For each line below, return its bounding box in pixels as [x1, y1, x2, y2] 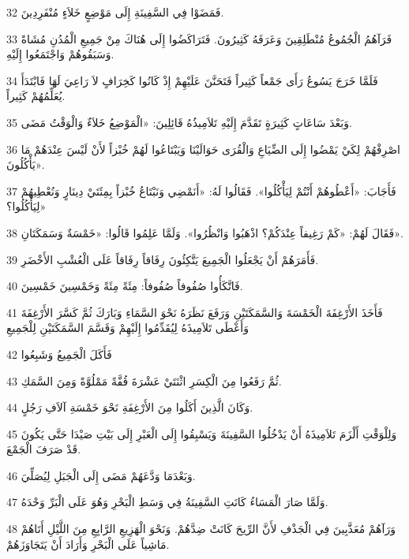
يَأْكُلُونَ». [6, 156, 45, 173]
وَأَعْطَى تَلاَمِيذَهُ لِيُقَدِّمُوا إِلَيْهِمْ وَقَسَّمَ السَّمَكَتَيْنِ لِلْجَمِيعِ [6, 319, 250, 336]
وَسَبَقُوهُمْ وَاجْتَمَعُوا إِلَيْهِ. [6, 46, 114, 62]
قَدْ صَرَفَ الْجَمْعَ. [6, 441, 81, 457]
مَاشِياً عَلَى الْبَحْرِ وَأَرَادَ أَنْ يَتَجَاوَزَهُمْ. [6, 535, 170, 552]
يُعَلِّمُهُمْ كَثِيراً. [6, 88, 66, 104]
